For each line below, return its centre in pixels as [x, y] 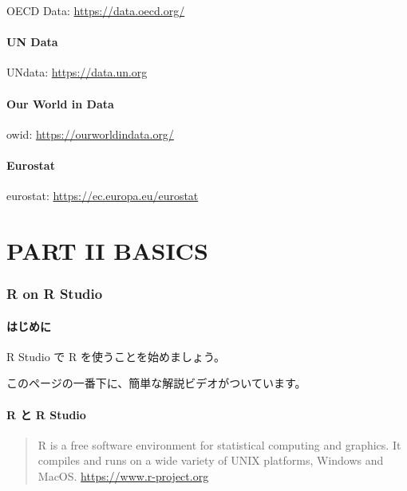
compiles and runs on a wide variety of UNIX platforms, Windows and [211, 460]
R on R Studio [55, 294]
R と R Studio [46, 414]
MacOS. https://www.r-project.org [123, 475]
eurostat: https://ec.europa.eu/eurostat [103, 196]
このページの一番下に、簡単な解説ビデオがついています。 [156, 383]
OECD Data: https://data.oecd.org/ [96, 10]
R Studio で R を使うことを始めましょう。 [116, 356]
